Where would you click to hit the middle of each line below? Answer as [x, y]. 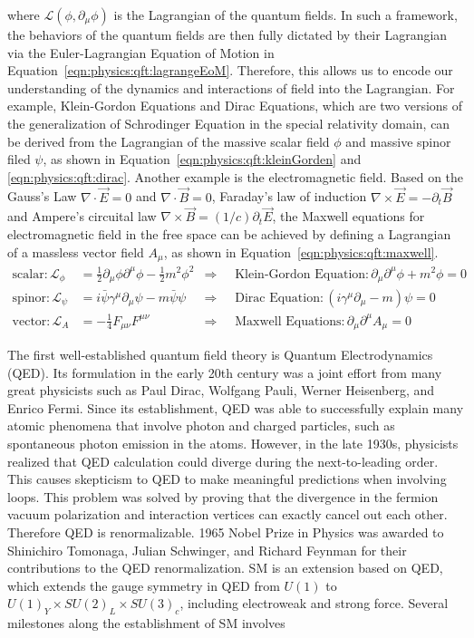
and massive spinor [398, 141]
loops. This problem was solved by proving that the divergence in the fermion [223, 496]
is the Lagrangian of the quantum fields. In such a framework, [285, 14]
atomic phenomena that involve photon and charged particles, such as [201, 425]
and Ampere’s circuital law [82, 216]
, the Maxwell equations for [348, 216]
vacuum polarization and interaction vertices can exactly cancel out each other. [227, 514]
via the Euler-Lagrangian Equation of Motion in [141, 52]
